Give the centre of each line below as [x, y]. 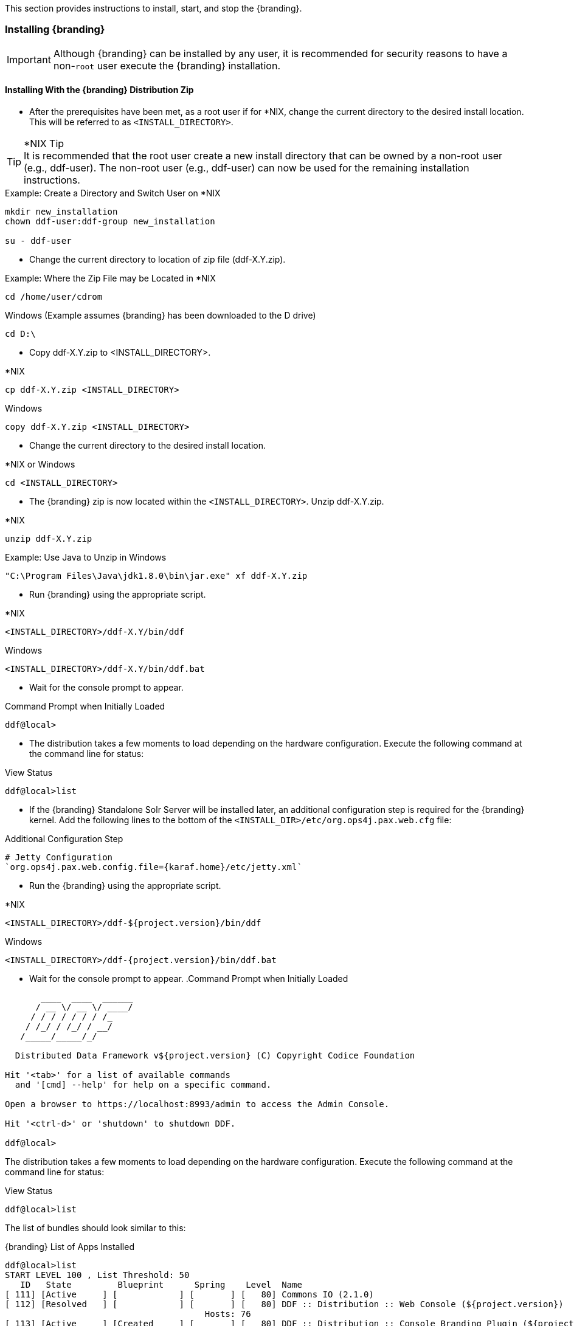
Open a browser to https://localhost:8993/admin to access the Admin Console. [197, 1104]
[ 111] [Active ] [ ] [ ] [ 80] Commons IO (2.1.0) [189, 1294]
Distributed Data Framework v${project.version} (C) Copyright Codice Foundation [215, 1055]
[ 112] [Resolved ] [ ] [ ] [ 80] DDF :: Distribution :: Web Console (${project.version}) [284, 1304]
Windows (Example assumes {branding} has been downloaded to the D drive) [161, 315]
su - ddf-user [38, 240]
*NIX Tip [44, 143]
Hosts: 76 [228, 1314]
